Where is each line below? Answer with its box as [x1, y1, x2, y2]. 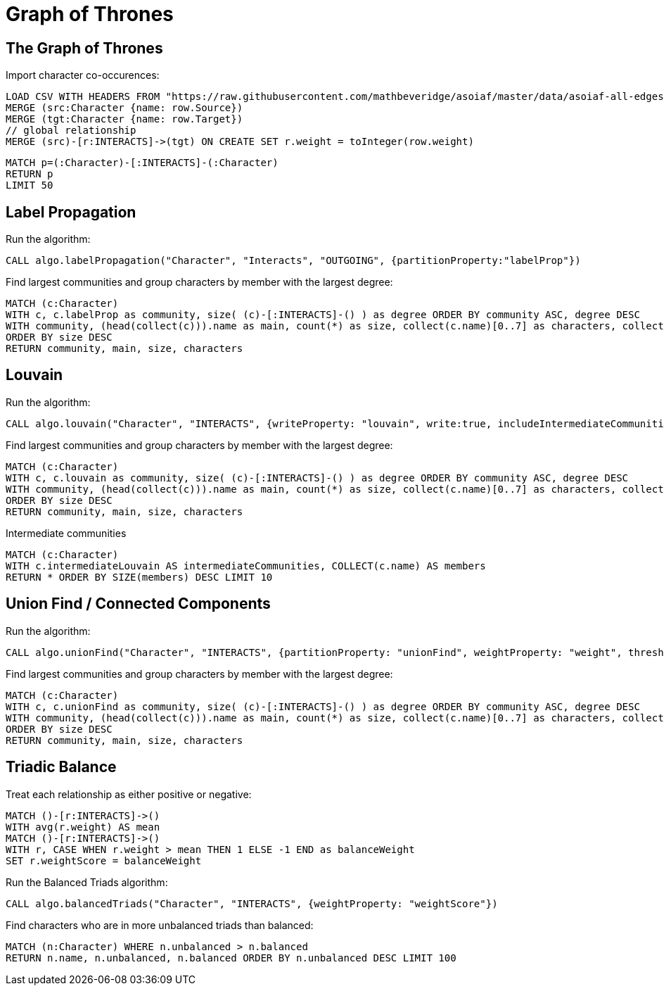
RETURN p [6, 168, 53, 180]
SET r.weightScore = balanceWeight [6, 854, 202, 866]
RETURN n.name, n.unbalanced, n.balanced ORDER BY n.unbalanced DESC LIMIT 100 [6, 952, 456, 964]
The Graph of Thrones [6, 39, 163, 57]
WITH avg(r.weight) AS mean [6, 821, 160, 833]
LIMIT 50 [6, 179, 53, 191]
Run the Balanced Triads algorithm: [6, 876, 168, 888]
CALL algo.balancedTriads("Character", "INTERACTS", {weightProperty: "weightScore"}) [6, 897, 498, 909]
